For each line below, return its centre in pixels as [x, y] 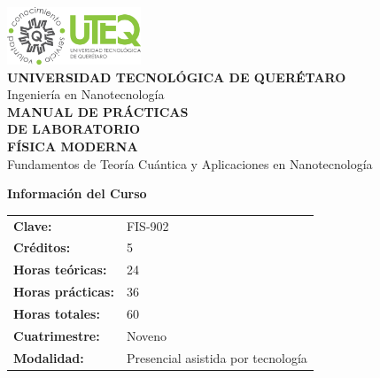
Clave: [33, 225]
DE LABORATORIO [74, 129]
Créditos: [42, 247]
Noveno [147, 335]
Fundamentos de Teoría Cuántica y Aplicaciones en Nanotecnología [190, 163]
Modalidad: [49, 357]
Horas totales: [57, 313]
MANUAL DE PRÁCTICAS [98, 111]
